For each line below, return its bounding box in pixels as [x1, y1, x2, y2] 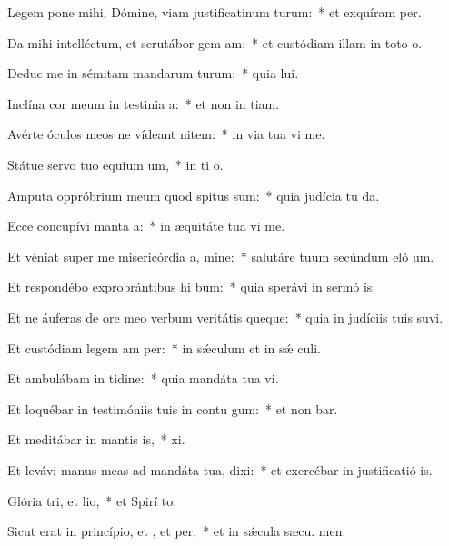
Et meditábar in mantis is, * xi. [7, 430, 185, 449]
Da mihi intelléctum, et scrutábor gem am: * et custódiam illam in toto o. [7, 33, 423, 52]
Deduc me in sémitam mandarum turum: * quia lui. [7, 64, 299, 83]
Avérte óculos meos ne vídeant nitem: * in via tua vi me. [7, 124, 325, 144]
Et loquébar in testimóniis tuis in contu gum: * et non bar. [7, 399, 338, 418]
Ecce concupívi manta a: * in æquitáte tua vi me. [7, 216, 285, 235]
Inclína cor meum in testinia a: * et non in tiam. [7, 94, 280, 113]
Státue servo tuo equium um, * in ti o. [7, 154, 224, 174]
